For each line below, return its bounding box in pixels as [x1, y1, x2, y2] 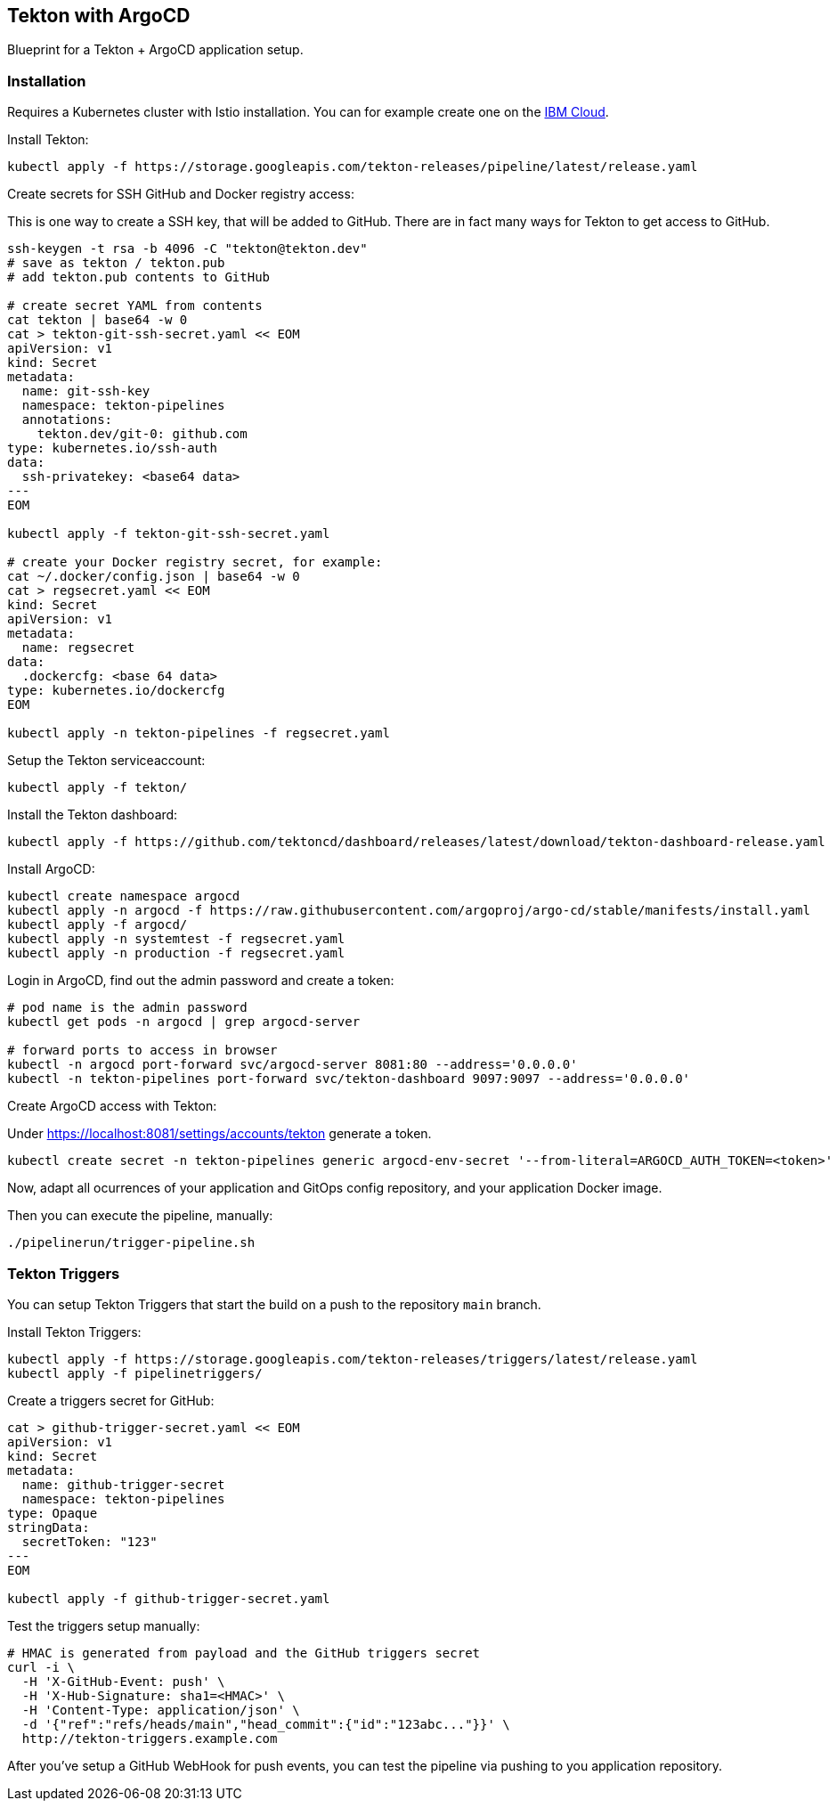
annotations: [21, 412, 113, 428]
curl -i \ [7, 1659, 75, 1674]
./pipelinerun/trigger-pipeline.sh [7, 1235, 256, 1250]
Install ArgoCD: [7, 861, 95, 877]
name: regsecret [21, 640, 135, 656]
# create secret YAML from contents [7, 298, 263, 314]
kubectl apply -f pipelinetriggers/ [7, 1365, 263, 1380]
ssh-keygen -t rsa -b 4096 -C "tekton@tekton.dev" [7, 241, 368, 257]
